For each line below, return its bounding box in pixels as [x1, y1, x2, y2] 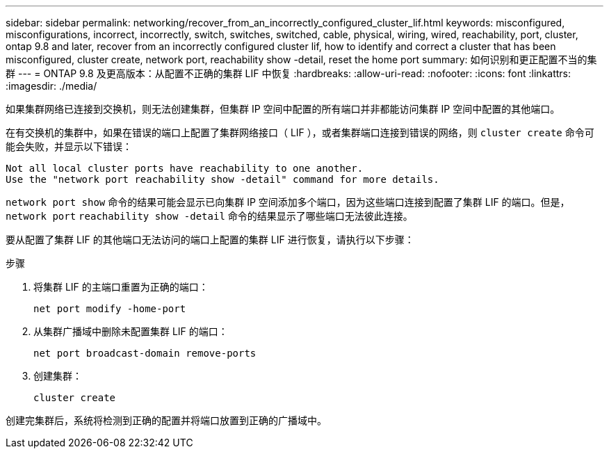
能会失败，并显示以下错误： [6, 140, 132, 152]
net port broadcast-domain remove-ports [33, 348, 257, 359]
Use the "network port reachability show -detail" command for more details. [6, 174, 439, 185]
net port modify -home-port [33, 303, 186, 314]
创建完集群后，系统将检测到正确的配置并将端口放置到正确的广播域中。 [6, 414, 327, 426]
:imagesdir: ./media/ [6, 80, 97, 92]
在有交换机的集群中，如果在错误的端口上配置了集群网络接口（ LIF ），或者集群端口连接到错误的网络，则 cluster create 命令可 [6, 127, 594, 138]
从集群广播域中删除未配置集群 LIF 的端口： [33, 325, 228, 337]
